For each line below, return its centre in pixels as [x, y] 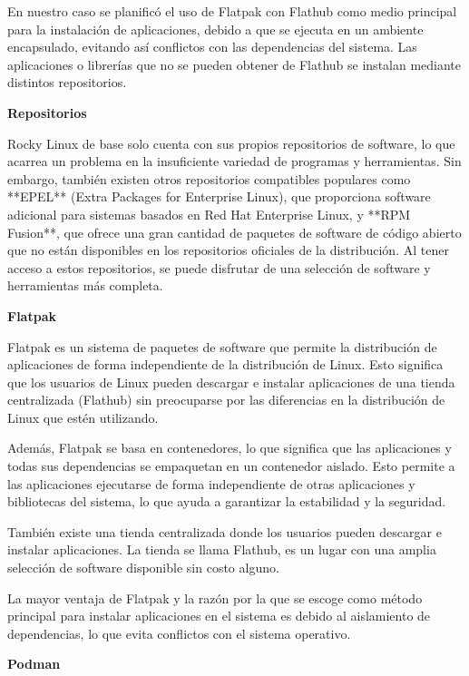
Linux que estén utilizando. [83, 417]
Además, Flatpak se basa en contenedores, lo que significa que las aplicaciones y [230, 448]
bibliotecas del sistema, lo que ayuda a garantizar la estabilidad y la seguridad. [227, 501]
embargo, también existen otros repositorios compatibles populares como [209, 178]
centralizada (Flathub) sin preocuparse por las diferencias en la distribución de [226, 400]
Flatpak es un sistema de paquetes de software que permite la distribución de [222, 346]
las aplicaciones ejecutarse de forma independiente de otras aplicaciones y [211, 483]
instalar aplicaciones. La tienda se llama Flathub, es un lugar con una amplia [222, 549]
